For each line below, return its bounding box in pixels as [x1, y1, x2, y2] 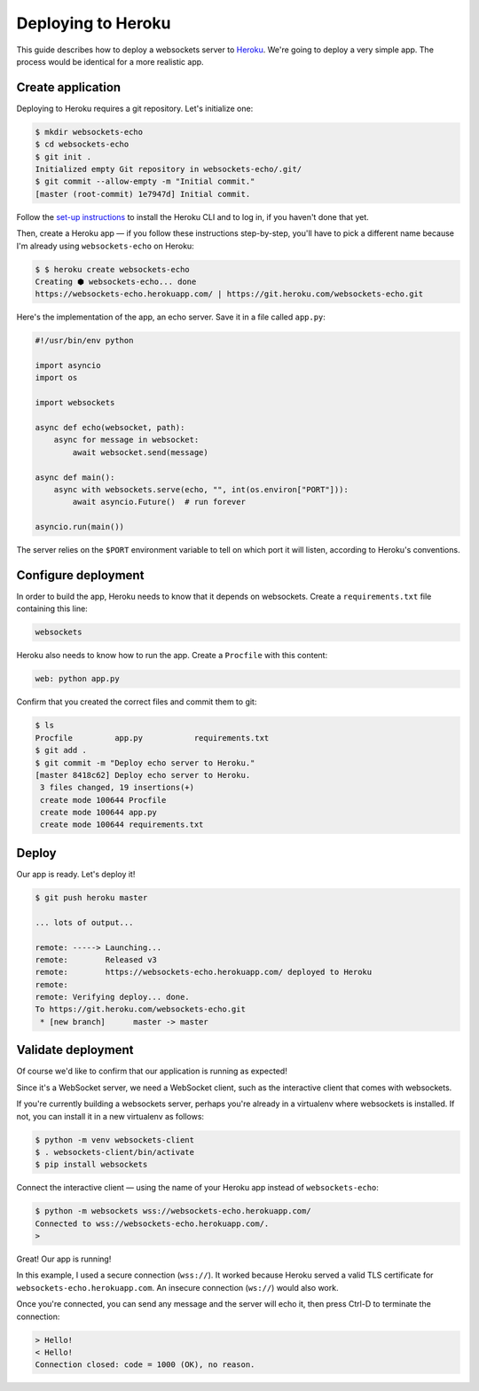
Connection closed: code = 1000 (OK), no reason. [35, 1360, 255, 1370]
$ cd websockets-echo [35, 139, 130, 150]
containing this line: [16, 603, 88, 614]
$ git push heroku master [35, 892, 148, 902]
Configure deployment [16, 568, 145, 583]
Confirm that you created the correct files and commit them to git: [16, 696, 257, 707]
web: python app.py [35, 674, 120, 684]
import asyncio [35, 360, 101, 371]
